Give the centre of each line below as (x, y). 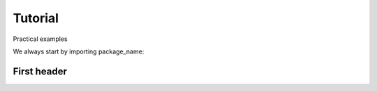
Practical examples (40, 39)
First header (40, 71)
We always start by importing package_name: (79, 51)
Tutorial (36, 18)
